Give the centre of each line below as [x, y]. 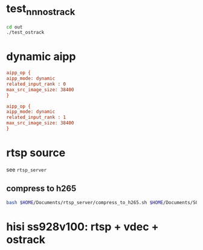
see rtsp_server [27, 169]
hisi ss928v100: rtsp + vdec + [82, 227]
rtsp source [36, 153]
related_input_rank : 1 [36, 117]
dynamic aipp [41, 57]
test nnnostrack [41, 10]
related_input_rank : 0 [36, 84]
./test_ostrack [25, 33]
